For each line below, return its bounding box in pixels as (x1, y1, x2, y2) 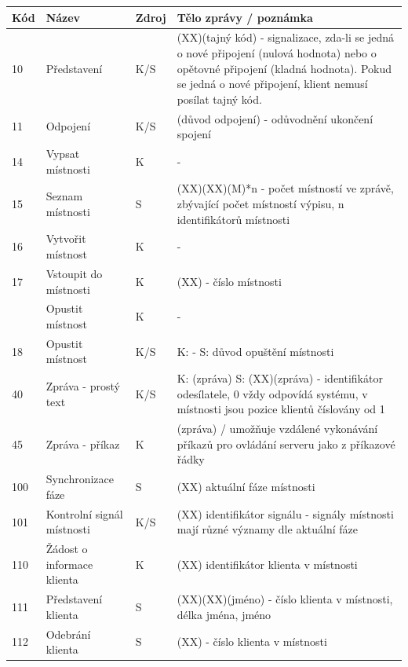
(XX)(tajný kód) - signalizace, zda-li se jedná (177, 29, 394, 46)
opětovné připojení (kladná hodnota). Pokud (177, 60, 392, 76)
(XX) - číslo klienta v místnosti (177, 633, 327, 650)
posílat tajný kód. (177, 90, 262, 107)
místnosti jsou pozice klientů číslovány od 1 (177, 401, 385, 417)
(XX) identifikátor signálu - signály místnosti (177, 505, 394, 522)
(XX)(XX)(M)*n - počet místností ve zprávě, (177, 180, 394, 196)
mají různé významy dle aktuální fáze (177, 521, 358, 537)
